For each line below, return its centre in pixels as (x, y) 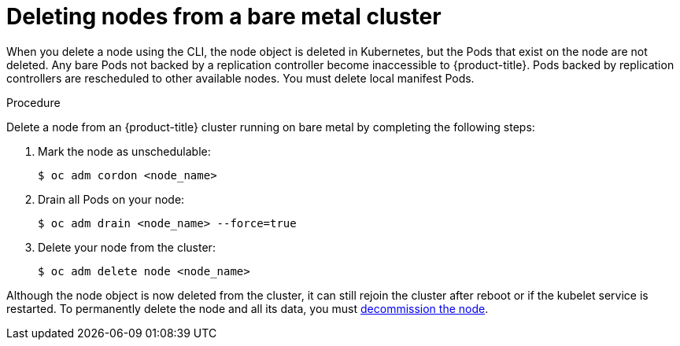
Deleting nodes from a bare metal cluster (224, 17)
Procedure (33, 102)
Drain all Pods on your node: (111, 199)
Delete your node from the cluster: (127, 247)
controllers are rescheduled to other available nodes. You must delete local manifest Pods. (240, 78)
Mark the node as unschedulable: (124, 151)
